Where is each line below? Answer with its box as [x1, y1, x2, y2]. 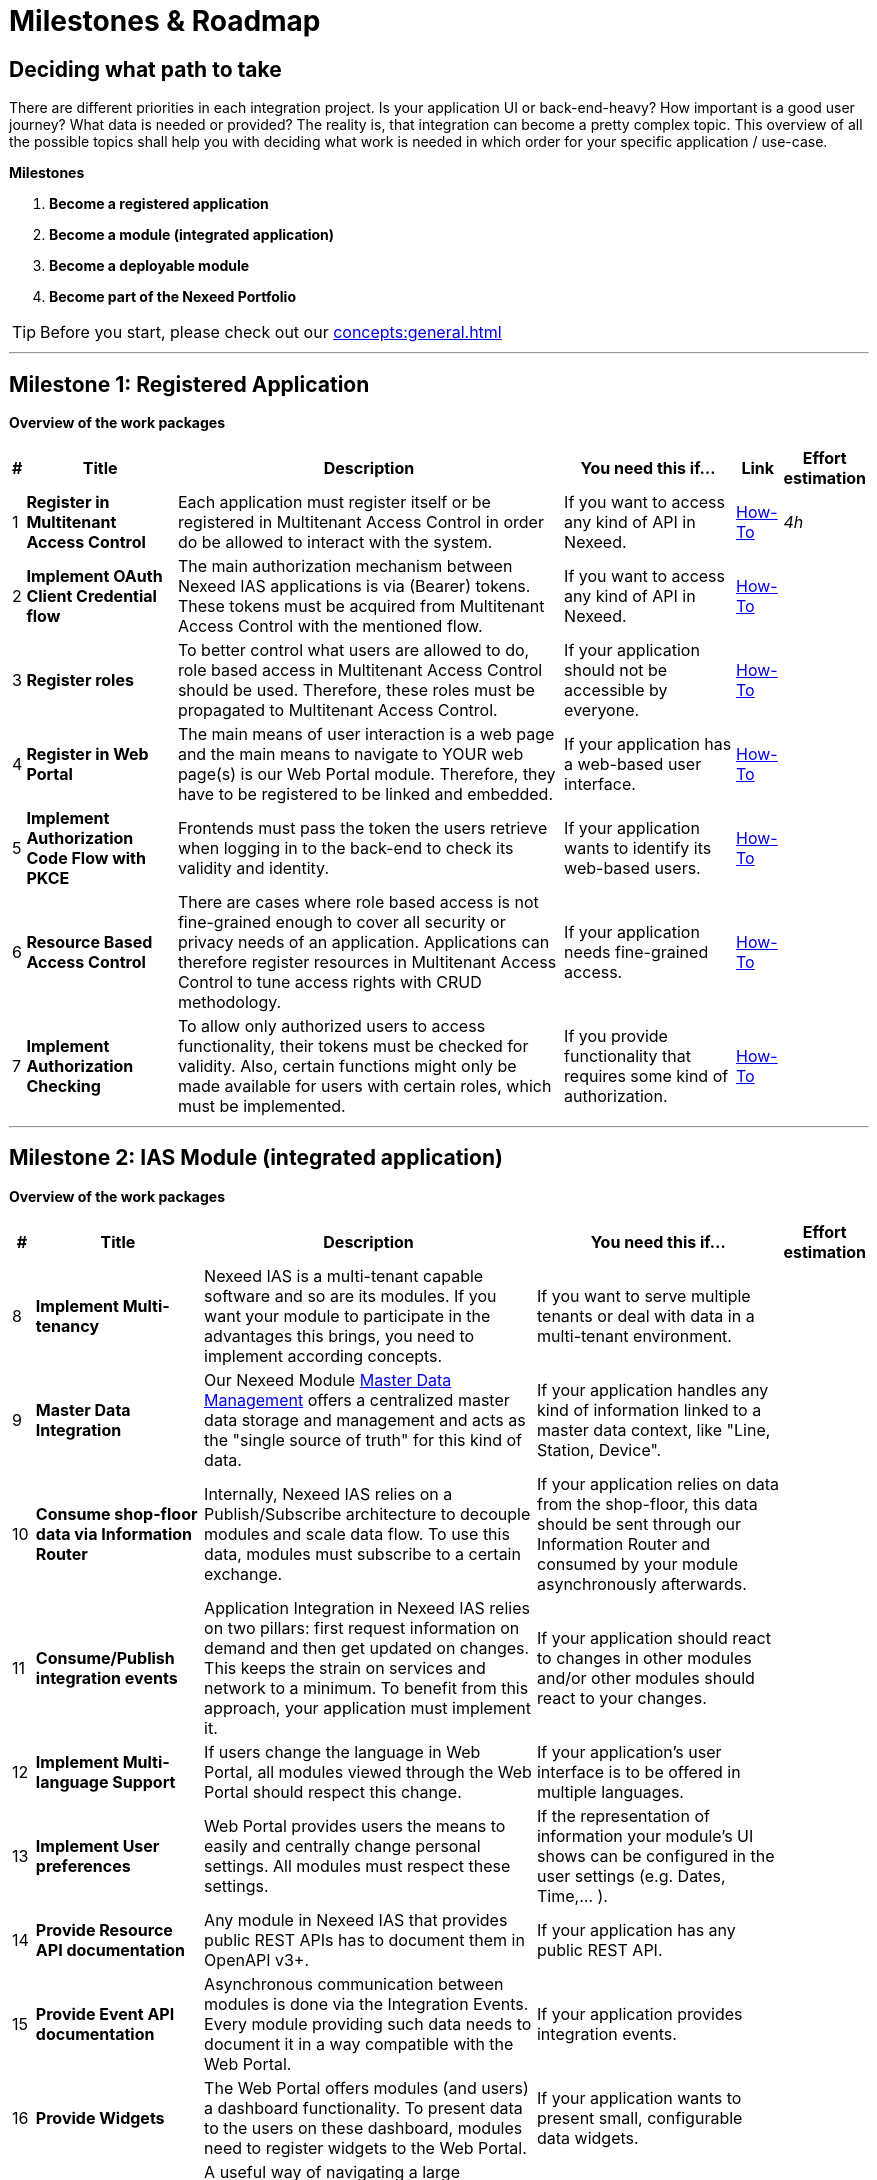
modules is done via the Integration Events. [204, 1993, 529, 2014]
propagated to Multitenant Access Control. [177, 700, 498, 721]
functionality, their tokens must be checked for [177, 1036, 529, 1057]
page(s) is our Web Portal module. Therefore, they [177, 764, 556, 785]
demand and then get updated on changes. [204, 1637, 530, 1658]
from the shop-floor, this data [536, 1493, 758, 1514]
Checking [26, 1076, 101, 1097]
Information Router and [536, 1533, 710, 1554]
